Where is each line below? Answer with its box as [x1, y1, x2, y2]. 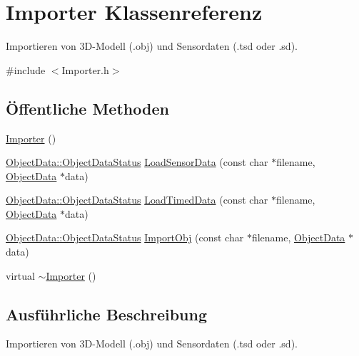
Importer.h [61, 62, 109, 77]
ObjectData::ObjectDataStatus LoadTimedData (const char [6, 192, 268, 207]
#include [6, 62, 46, 77]
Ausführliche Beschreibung [6, 303, 207, 325]
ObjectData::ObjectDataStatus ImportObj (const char [6, 230, 244, 245]
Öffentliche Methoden [6, 97, 169, 119]
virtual [6, 268, 35, 283]
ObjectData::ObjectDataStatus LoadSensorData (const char [6, 155, 268, 169]
